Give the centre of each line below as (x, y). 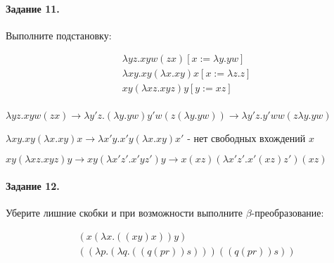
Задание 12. (33, 185)
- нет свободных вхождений (246, 137)
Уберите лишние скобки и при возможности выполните (124, 212)
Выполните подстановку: (59, 35)
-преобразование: (288, 212)
